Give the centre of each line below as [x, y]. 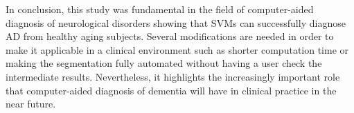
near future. [31, 104]
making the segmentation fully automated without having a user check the [164, 63]
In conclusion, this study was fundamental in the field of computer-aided [160, 9]
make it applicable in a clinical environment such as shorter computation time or [177, 49]
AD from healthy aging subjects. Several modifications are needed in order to [170, 36]
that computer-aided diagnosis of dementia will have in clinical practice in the [171, 90]
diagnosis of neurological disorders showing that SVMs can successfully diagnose [176, 22]
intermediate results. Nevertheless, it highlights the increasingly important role [173, 76]
